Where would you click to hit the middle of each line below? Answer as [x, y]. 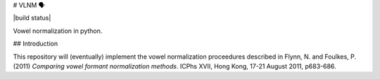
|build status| [32, 18]
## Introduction [36, 44]
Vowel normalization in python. [58, 31]
